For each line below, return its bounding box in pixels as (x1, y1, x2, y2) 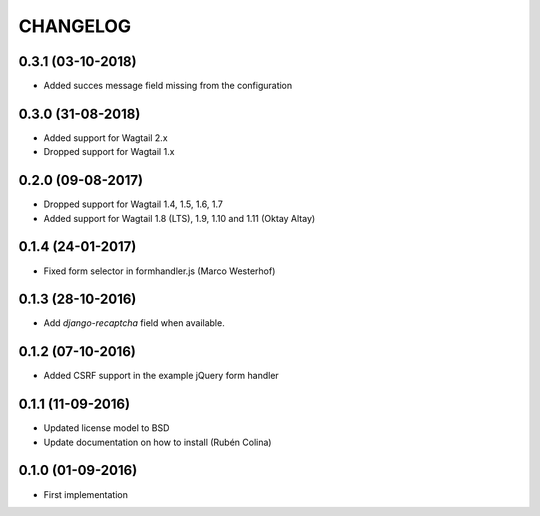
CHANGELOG (18, 15, 132, 37)
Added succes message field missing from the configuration (43, 80, 293, 92)
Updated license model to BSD (43, 422, 170, 434)
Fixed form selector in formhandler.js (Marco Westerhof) (43, 265, 276, 277)
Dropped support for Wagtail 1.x (43, 146, 175, 158)
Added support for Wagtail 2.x (43, 131, 169, 144)
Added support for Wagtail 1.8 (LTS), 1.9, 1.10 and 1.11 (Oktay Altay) (43, 212, 316, 224)
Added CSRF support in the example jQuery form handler (43, 370, 279, 382)
